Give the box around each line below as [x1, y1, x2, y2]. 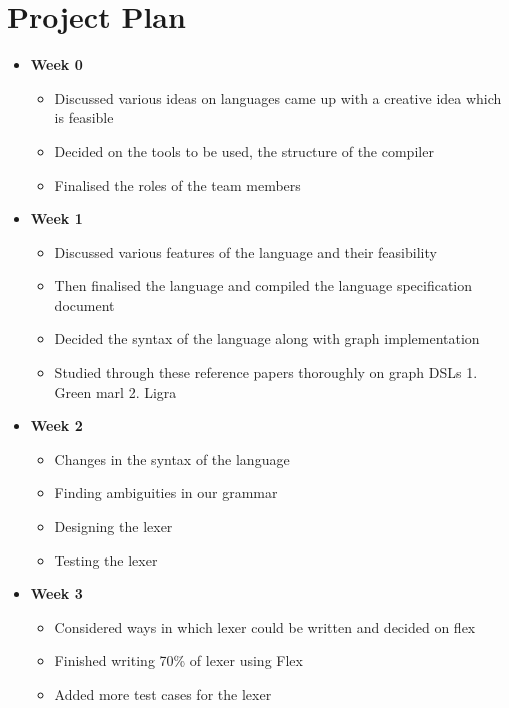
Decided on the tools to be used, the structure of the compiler [54, 140, 434, 161]
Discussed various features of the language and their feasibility [54, 241, 437, 262]
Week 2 [30, 415, 83, 436]
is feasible [54, 107, 114, 128]
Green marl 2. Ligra [54, 381, 177, 402]
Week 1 [30, 208, 83, 229]
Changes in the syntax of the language [54, 448, 290, 469]
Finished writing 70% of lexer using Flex [54, 650, 303, 671]
